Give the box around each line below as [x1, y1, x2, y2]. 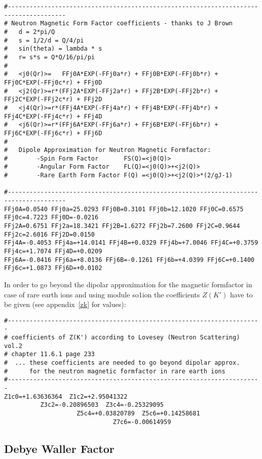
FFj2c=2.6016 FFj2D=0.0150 [4, 231, 95, 238]
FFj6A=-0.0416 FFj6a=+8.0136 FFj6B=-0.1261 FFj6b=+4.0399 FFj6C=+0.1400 [4, 256, 254, 263]
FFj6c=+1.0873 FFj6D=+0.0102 [4, 264, 102, 272]
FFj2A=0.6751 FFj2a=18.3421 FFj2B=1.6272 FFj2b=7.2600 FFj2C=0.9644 [4, 222, 240, 230]
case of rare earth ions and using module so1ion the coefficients [4, 289, 200, 299]
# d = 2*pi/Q [4, 28, 55, 35]
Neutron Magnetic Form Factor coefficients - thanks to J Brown [11, 20, 233, 27]
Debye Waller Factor [4, 440, 115, 456]
